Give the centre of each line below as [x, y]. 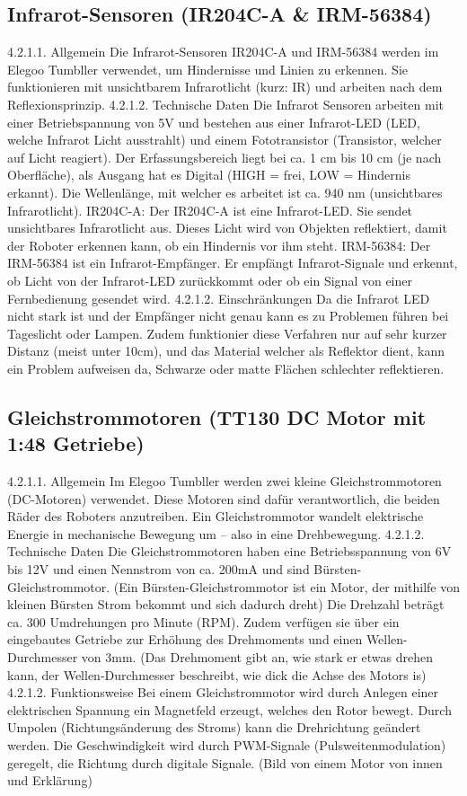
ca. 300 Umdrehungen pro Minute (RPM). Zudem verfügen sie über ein [203, 621]
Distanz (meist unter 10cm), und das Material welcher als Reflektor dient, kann [226, 351]
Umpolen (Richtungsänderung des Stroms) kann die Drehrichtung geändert [214, 727]
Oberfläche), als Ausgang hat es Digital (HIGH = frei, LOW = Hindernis [209, 175]
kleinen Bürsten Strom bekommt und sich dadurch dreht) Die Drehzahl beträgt [226, 604]
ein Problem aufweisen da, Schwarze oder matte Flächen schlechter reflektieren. [226, 368]
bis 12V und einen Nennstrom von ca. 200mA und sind [159, 569]
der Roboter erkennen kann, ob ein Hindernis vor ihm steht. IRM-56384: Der [219, 245]
